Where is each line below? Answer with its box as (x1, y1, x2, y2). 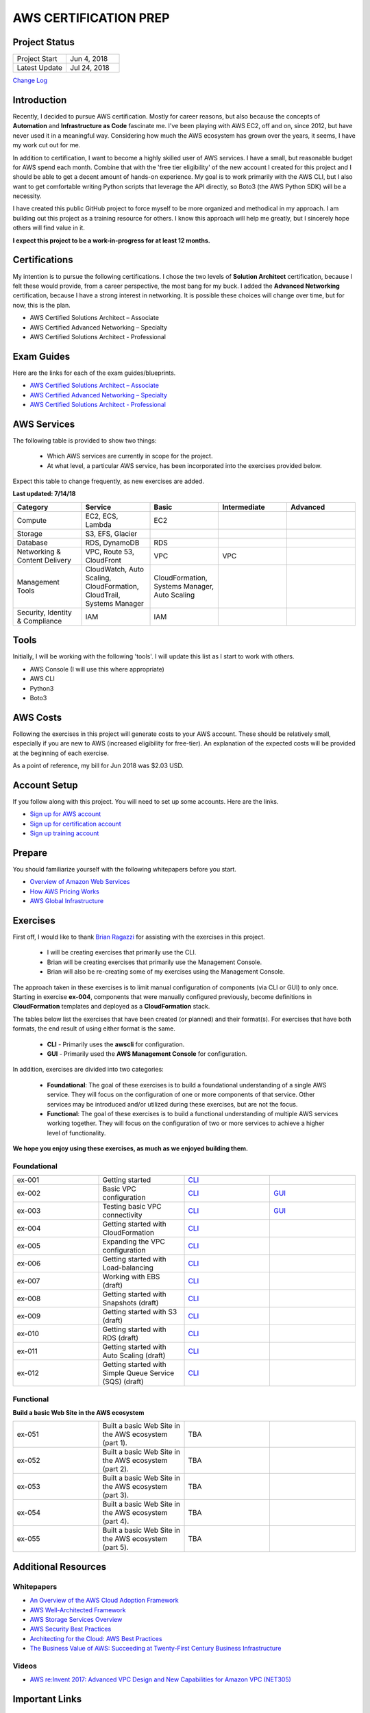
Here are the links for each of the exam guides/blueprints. (12, 369, 176, 377)
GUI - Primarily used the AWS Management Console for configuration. (47, 1049, 247, 1058)
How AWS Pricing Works (29, 887, 99, 896)
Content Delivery (16, 555, 71, 565)
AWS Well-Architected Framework (29, 1605, 126, 1614)
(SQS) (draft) (102, 1377, 144, 1387)
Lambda (85, 519, 112, 529)
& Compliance (16, 616, 62, 626)
